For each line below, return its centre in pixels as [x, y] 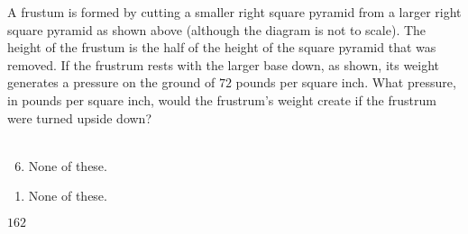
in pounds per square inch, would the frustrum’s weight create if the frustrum [222, 99]
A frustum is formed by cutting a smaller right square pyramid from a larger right [234, 12]
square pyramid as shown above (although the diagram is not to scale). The [217, 29]
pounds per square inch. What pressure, [346, 82]
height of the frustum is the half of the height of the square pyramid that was [222, 47]
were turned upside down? [79, 117]
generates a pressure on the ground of [111, 82]
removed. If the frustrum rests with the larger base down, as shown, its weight [224, 64]
